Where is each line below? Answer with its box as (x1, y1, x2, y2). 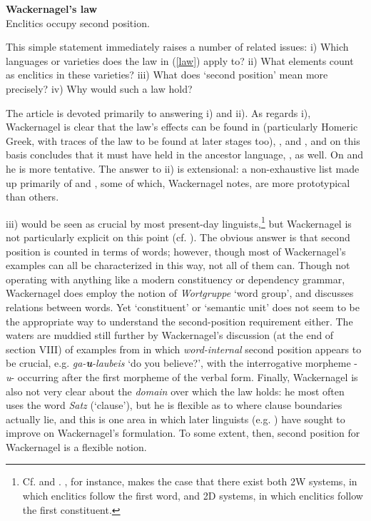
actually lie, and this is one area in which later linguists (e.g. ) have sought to (6, 411, 345, 426)
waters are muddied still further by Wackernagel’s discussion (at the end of (6, 328, 334, 343)
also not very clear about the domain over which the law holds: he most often (6, 383, 345, 398)
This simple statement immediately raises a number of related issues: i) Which (6, 39, 349, 54)
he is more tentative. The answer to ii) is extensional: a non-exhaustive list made (6, 161, 360, 176)
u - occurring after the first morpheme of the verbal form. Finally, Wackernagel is (6, 369, 358, 384)
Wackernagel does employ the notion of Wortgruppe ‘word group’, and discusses (6, 285, 354, 300)
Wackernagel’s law (6, 1, 98, 16)
